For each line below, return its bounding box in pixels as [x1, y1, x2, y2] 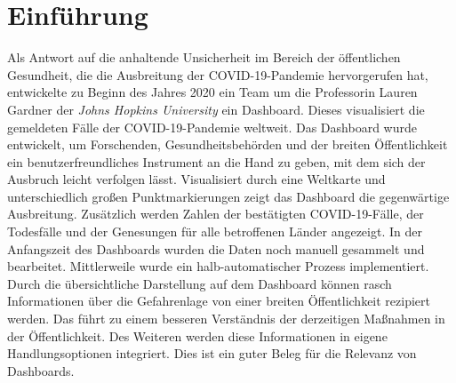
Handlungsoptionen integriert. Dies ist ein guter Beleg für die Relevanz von [7, 344, 417, 363]
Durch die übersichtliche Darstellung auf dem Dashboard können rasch [7, 274, 392, 292]
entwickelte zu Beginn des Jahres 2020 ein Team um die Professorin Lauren [7, 83, 418, 101]
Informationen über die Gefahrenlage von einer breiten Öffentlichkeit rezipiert [7, 291, 431, 310]
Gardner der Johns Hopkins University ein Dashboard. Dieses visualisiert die [7, 100, 425, 118]
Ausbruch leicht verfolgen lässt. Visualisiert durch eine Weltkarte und [7, 170, 386, 188]
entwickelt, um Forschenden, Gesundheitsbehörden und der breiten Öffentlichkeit [7, 135, 448, 154]
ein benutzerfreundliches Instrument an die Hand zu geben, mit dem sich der [7, 152, 426, 171]
